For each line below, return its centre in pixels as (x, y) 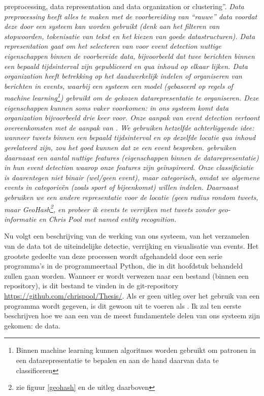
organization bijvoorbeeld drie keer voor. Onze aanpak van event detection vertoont (132, 118)
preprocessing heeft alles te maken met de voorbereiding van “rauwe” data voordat (131, 16)
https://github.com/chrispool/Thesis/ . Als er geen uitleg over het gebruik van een (132, 295)
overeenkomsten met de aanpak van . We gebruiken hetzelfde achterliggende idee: (129, 127)
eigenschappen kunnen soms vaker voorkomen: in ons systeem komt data (117, 107)
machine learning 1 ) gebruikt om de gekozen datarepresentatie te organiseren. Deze (131, 97)
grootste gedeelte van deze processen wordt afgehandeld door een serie (113, 256)
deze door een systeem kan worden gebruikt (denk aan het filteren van (112, 26)
